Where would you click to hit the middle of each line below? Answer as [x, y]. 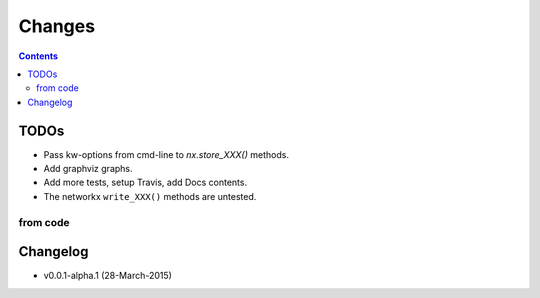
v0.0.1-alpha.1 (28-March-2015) [107, 276]
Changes [56, 26]
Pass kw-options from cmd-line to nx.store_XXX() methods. [166, 154]
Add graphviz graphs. [88, 169]
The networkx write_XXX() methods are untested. [150, 196]
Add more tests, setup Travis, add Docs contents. [145, 182]
